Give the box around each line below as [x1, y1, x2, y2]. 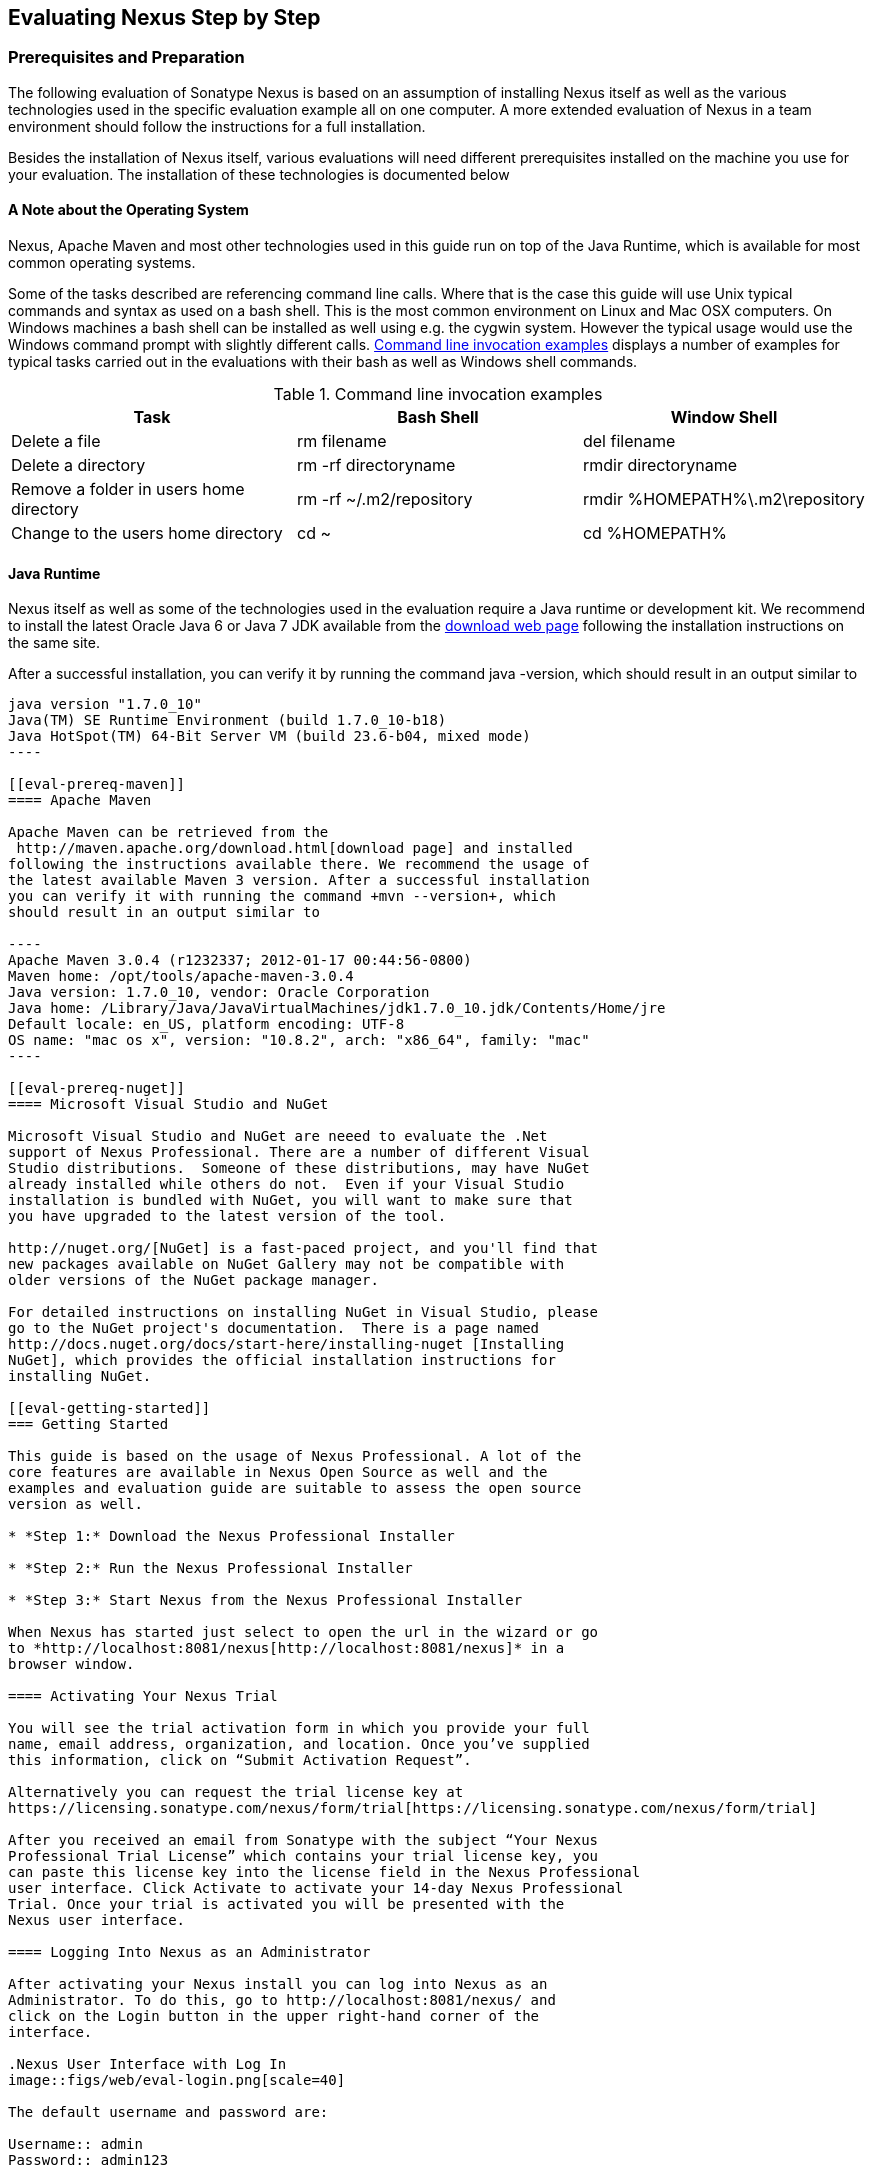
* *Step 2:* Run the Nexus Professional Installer [8, 1560, 413, 1577]
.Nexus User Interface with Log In [8, 2056, 287, 2073]
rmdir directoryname [582, 455, 738, 476]
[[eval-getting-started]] [8, 1400, 211, 1417]
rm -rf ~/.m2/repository [296, 489, 473, 510]
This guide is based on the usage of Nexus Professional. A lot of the [8, 1448, 582, 1465]
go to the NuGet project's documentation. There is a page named [8, 1320, 540, 1337]
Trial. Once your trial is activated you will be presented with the [8, 1896, 565, 1913]
